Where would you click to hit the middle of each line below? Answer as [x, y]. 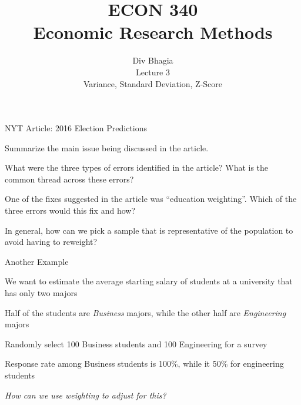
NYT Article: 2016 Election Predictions [76, 128]
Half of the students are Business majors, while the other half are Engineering [146, 312]
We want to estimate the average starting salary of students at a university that [149, 281]
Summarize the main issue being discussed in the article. [107, 147]
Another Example [37, 261]
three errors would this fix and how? [70, 210]
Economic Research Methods [153, 32]
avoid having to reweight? [51, 242]
